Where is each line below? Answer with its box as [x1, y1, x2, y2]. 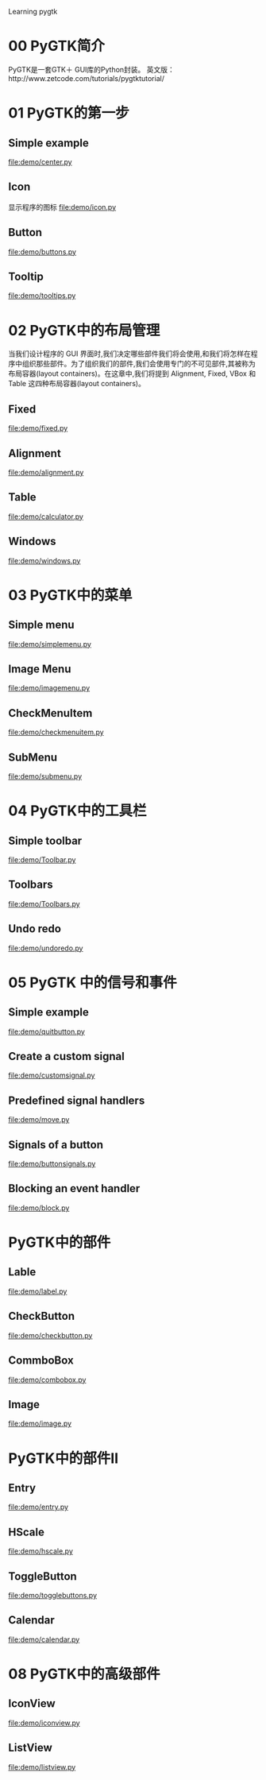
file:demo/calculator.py [8, 512, 83, 521]
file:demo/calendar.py [8, 1635, 80, 1644]
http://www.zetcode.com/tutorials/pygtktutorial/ [8, 73, 165, 83]
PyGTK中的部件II [8, 1449, 119, 1467]
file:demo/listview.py [8, 1762, 76, 1771]
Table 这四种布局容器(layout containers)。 [8, 379, 145, 389]
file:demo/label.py [8, 1287, 67, 1296]
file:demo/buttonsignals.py [8, 1159, 96, 1169]
